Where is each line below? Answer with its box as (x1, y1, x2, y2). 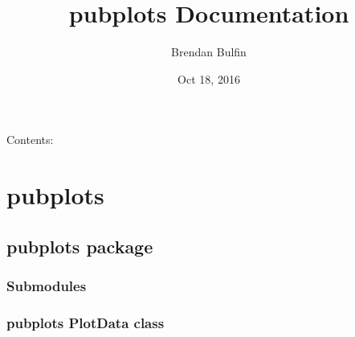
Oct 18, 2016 (177, 70, 240, 87)
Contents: (6, 131, 54, 148)
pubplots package (6, 233, 153, 258)
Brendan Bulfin (171, 43, 247, 60)
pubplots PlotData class (6, 312, 165, 332)
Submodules (6, 275, 87, 295)
